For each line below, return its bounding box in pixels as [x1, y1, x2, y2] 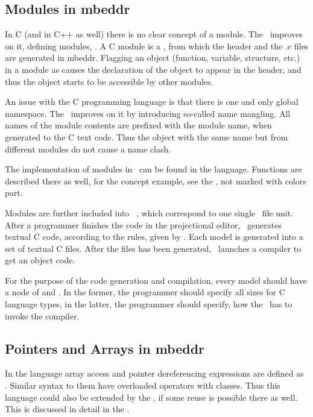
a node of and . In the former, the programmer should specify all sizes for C [5, 286, 285, 298]
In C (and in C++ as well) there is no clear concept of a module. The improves [5, 28, 303, 40]
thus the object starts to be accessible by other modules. [5, 75, 213, 87]
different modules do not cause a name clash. [5, 142, 171, 155]
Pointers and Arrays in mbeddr [5, 339, 205, 357]
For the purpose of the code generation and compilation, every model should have [5, 274, 307, 286]
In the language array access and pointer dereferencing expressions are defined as [5, 367, 304, 380]
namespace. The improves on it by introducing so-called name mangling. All [5, 107, 291, 119]
